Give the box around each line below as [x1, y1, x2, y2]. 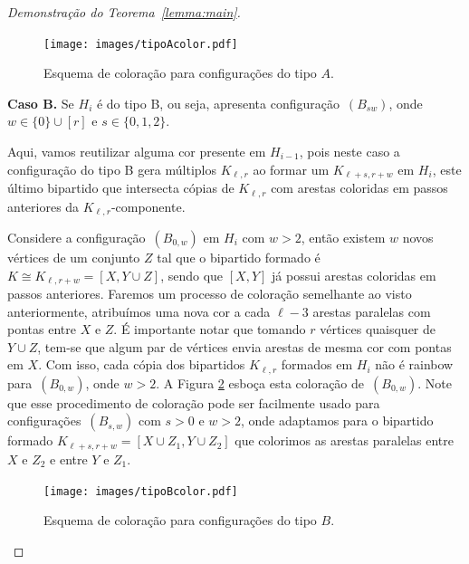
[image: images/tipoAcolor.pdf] [43, 37, 238, 51]
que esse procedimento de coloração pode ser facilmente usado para [7, 393, 380, 412]
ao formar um [253, 159, 330, 178]
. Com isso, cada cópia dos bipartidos [38, 355, 245, 374]
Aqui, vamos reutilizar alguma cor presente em [7, 142, 266, 161]
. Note [417, 373, 452, 392]
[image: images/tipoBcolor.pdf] [43, 484, 238, 498]
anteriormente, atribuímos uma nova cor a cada [7, 301, 271, 320]
